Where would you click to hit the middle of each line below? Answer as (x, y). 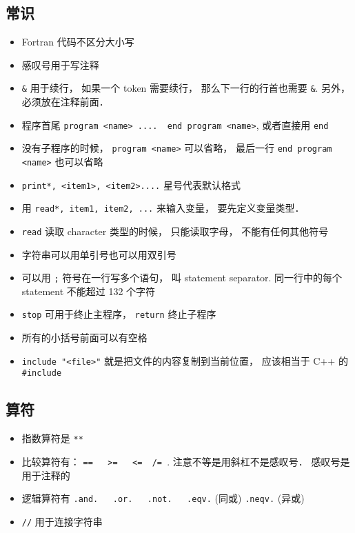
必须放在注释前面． (65, 102)
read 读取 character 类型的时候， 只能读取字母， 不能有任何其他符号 (175, 231)
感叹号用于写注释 (60, 64)
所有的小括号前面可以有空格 (84, 338)
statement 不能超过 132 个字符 (89, 291)
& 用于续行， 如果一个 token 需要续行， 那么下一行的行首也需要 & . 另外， (186, 88)
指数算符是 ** (52, 438)
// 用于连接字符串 (62, 521)
